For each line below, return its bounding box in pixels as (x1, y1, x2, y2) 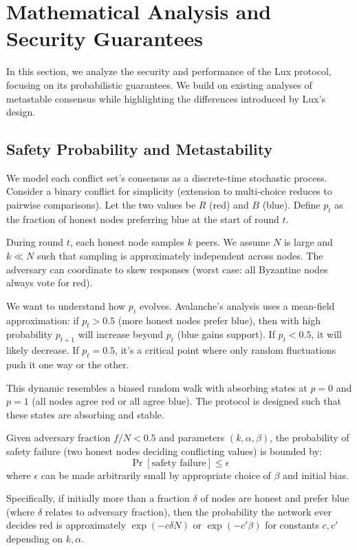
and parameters (159, 430, 225, 445)
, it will (311, 327, 342, 341)
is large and (283, 235, 333, 249)
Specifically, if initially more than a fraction (6, 491, 190, 505)
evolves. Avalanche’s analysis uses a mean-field (139, 298, 335, 313)
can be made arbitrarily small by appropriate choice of (41, 467, 271, 482)
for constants (265, 518, 319, 532)
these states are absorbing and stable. (6, 407, 164, 421)
